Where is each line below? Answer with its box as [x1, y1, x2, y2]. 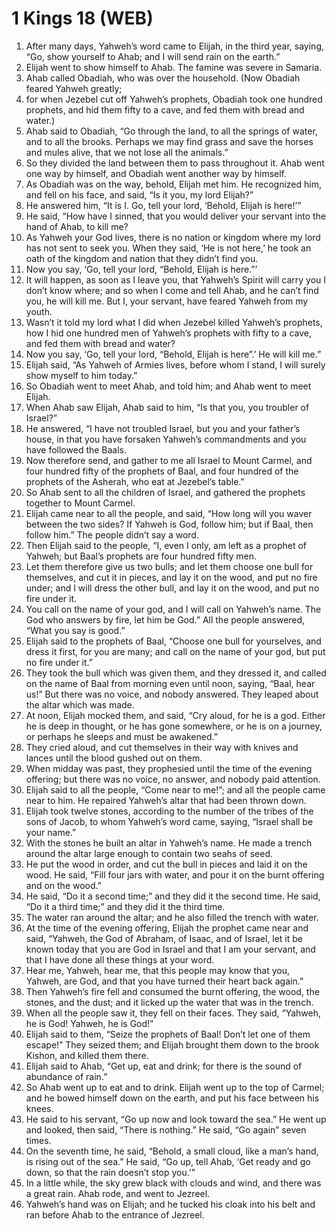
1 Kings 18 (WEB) [11, 7, 154, 30]
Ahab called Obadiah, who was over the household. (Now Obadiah [25, 72, 301, 84]
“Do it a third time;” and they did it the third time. [25, 900, 226, 912]
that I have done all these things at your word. [25, 953, 215, 966]
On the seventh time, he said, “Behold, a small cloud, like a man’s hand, [25, 1145, 319, 1157]
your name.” [25, 826, 77, 838]
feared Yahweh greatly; [25, 82, 123, 94]
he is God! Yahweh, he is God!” [25, 1017, 154, 1029]
